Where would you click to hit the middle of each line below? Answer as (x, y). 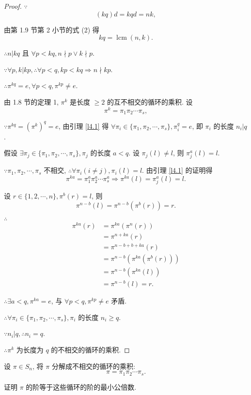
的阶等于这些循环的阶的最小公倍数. (81, 387)
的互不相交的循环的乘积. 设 (150, 101)
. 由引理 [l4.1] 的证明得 (177, 170)
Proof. (13, 6)
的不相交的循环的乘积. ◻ (90, 350)
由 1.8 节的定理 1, (31, 101)
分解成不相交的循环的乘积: (93, 366)
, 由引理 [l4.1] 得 (84, 126)
